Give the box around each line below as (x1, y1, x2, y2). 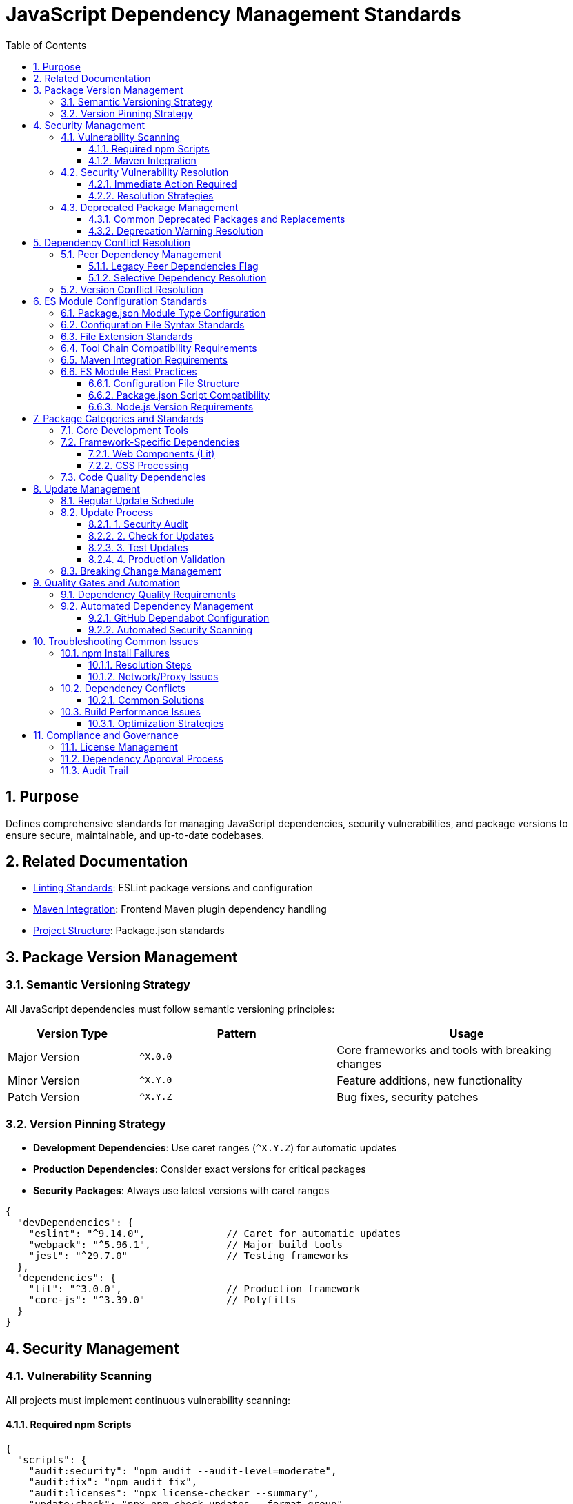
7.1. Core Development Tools (61, 424, 189, 436)
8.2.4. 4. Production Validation (88, 553, 225, 565)
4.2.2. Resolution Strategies (88, 189, 214, 201)
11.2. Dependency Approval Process (61, 752, 224, 764)
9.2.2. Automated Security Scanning (88, 623, 253, 635)
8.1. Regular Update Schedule (61, 494, 194, 506)
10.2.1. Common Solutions (88, 693, 205, 706)
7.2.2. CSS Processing (88, 459, 188, 471)
